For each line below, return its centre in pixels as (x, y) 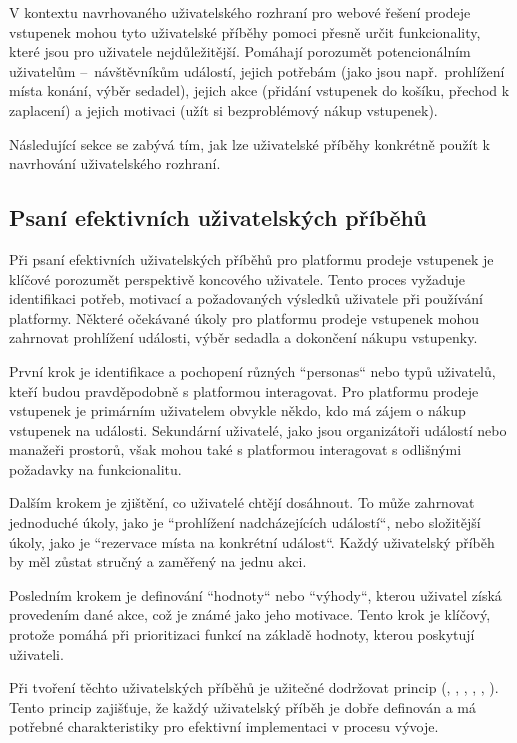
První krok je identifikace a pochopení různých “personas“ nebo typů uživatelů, (252, 370)
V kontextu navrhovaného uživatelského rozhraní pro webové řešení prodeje (240, 12)
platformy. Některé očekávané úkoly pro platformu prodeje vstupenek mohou (244, 317)
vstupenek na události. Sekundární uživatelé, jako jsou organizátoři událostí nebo (258, 429)
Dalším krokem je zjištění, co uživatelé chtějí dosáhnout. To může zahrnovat (242, 502)
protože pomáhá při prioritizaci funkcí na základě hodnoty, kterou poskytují (242, 634)
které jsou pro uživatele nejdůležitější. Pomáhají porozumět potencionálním (240, 51)
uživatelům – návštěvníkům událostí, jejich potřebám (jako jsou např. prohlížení (257, 70)
